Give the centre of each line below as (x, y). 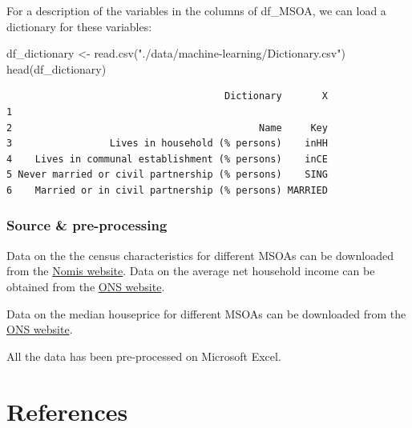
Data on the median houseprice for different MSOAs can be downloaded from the (206, 313)
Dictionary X (276, 96)
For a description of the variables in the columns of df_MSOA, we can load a (196, 10)
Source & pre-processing (87, 225)
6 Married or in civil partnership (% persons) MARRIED (167, 190)
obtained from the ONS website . (86, 286)
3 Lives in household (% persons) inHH (167, 144)
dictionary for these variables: (79, 26)
